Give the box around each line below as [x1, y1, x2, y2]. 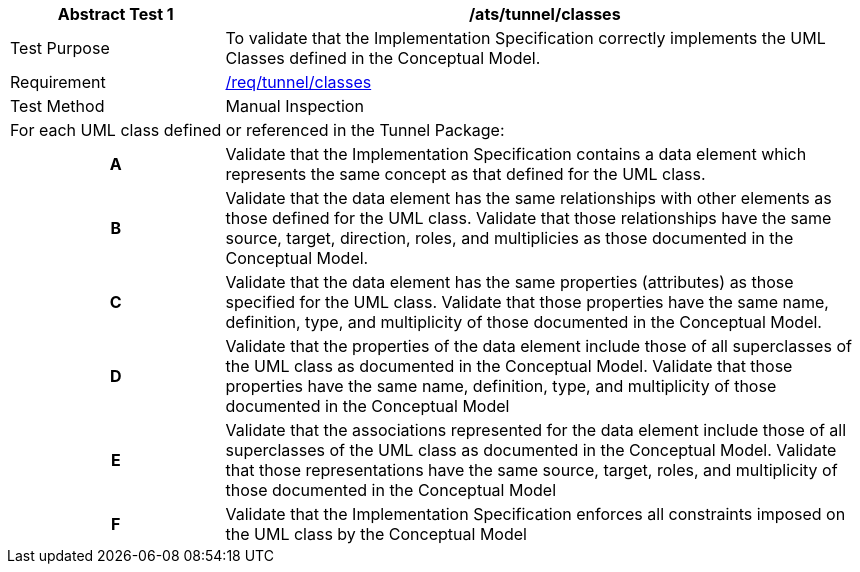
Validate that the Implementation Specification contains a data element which [225, 144, 807, 164]
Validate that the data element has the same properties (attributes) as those [225, 272, 794, 292]
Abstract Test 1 [57, 4, 174, 24]
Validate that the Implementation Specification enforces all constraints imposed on [225, 504, 846, 524]
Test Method [10, 96, 105, 116]
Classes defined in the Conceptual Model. [225, 48, 541, 68]
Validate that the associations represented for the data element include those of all [225, 420, 847, 440]
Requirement [10, 72, 106, 92]
